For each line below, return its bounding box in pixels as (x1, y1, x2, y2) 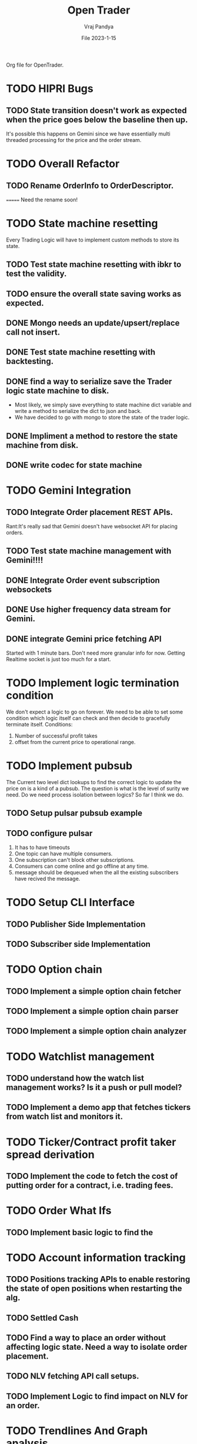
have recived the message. (14, 875, 81, 883)
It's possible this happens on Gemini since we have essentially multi (6, 130, 171, 137)
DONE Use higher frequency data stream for (6, 604, 171, 614)
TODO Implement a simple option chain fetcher (6, 986, 182, 996)
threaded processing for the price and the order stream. (6, 136, 142, 143)
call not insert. (6, 328, 61, 338)
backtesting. (6, 356, 54, 366)
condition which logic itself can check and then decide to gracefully (6, 714, 171, 722)
